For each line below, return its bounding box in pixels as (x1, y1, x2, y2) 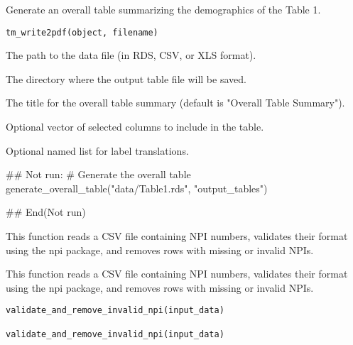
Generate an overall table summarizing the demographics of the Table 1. (6, 2, 321, 16)
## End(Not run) (6, 204, 86, 219)
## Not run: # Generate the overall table (6, 167, 191, 182)
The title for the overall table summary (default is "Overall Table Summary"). (6, 95, 345, 110)
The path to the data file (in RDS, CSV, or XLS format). (6, 48, 256, 62)
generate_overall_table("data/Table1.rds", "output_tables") (6, 180, 268, 195)
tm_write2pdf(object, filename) (6, 27, 158, 38)
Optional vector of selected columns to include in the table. (6, 119, 264, 134)
